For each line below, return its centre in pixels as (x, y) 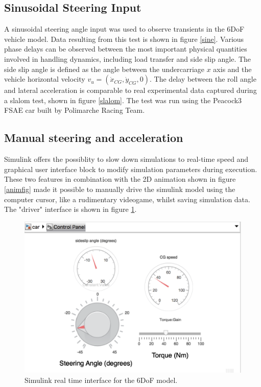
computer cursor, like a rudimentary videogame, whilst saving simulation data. (127, 199)
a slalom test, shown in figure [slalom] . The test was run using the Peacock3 (123, 100)
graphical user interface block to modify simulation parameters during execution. (131, 169)
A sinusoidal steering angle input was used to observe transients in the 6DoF (124, 29)
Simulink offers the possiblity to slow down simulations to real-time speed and (126, 159)
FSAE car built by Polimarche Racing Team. (75, 110)
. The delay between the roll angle (203, 79)
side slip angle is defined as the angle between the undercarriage (104, 69)
